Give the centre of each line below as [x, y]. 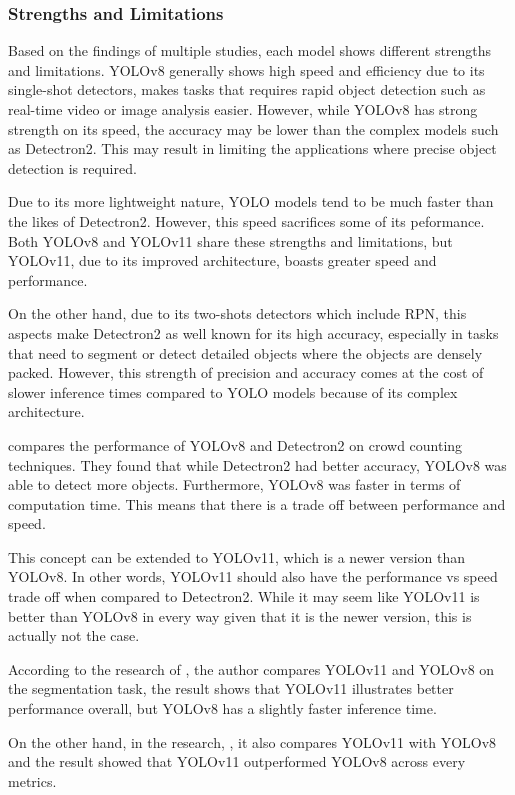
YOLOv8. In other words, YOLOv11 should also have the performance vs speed [253, 576]
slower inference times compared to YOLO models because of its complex [233, 391]
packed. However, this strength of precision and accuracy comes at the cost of [246, 372]
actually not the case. [74, 635]
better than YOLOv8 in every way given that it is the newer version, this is [240, 615]
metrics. [32, 780]
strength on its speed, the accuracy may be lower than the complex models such [253, 128]
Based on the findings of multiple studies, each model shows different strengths [250, 50]
